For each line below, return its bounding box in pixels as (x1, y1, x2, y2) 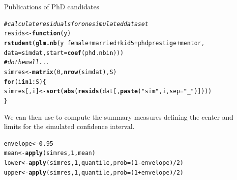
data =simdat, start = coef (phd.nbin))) (4, 49, 124, 56)
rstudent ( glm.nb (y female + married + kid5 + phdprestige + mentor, (4, 39, 205, 47)
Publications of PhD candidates (4, 1, 99, 11)
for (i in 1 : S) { (4, 78, 46, 85)
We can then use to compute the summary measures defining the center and (4, 111, 234, 122)
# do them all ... (4, 59, 50, 66)
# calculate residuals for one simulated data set (4, 20, 148, 27)
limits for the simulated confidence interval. (4, 121, 135, 131)
